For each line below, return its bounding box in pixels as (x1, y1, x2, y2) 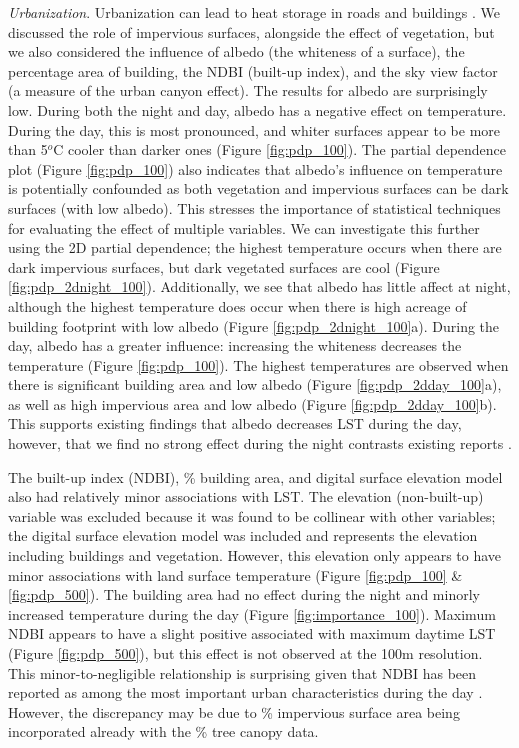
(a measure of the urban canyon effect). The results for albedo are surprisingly (8, 80, 488, 101)
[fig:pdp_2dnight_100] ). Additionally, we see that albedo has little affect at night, (8, 276, 511, 297)
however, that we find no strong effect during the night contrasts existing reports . (8, 433, 512, 454)
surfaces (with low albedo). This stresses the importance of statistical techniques (8, 197, 501, 218)
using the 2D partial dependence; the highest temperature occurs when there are (8, 237, 502, 258)
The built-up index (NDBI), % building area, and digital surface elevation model (8, 466, 503, 487)
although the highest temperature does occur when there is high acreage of (8, 295, 467, 316)
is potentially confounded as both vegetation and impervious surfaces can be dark (8, 178, 509, 199)
